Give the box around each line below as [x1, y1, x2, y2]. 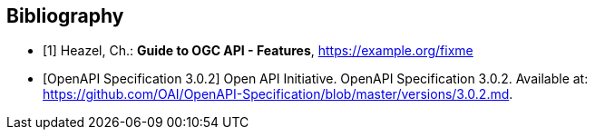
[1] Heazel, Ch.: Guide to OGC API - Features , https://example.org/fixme [43, 43, 473, 59]
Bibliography [6, 5, 124, 27]
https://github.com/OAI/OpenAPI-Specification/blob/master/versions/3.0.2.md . [43, 86, 513, 103]
